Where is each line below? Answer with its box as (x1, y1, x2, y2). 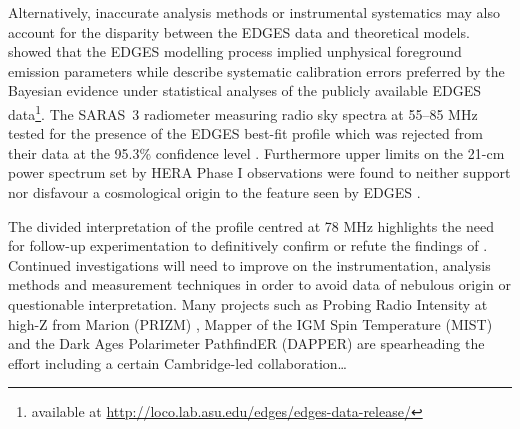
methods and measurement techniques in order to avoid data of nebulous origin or (8, 274, 511, 295)
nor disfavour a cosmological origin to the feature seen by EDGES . (8, 182, 421, 202)
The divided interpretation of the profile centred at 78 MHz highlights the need (8, 215, 494, 236)
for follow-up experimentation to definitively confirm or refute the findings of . (8, 235, 488, 256)
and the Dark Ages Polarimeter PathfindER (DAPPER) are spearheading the (8, 333, 485, 354)
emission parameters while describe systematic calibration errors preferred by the (8, 60, 505, 81)
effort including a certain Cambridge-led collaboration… (8, 352, 347, 373)
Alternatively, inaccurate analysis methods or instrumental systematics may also (8, 2, 500, 22)
